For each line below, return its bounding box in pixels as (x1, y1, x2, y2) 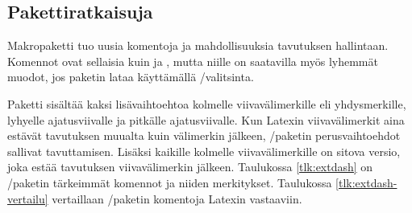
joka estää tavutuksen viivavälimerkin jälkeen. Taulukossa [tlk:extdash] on (7, 158, 373, 175)
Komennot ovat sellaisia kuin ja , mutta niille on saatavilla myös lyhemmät (7, 52, 378, 69)
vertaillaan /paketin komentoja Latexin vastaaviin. (52, 190, 302, 207)
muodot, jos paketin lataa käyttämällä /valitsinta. (7, 68, 254, 85)
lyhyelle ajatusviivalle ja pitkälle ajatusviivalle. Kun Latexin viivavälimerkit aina (7, 111, 405, 128)
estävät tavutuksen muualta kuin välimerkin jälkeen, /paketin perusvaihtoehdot (7, 127, 401, 144)
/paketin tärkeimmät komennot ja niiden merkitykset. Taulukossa (7, 174, 332, 190)
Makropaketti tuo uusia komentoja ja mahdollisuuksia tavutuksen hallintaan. (7, 37, 389, 54)
